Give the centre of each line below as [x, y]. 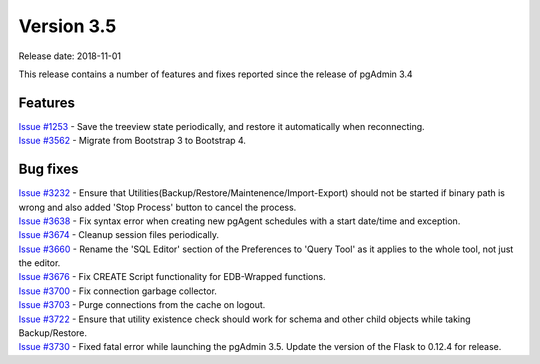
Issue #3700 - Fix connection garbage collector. [117, 291]
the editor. [39, 263]
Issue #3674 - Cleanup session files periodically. [119, 235]
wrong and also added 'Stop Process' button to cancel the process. [157, 207]
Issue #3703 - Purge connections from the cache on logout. [142, 305]
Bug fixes [48, 169]
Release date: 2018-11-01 [70, 56]
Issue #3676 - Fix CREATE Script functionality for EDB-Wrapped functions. [172, 277]
